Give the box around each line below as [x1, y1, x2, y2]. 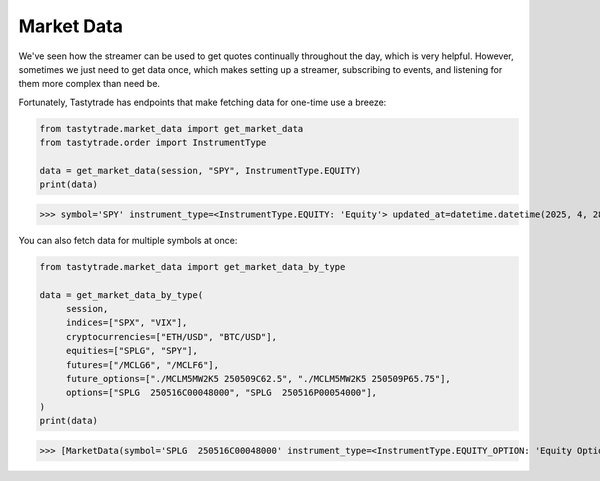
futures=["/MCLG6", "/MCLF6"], [65, 359, 220, 370]
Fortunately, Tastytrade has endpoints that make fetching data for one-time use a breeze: [18, 96, 387, 108]
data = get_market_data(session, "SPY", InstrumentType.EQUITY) [39, 165, 362, 176]
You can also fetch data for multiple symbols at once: [18, 234, 238, 246]
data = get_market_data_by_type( [39, 289, 204, 300]
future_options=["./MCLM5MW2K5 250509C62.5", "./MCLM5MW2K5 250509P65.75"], [65, 373, 452, 384]
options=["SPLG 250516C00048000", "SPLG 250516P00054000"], [65, 387, 378, 399]
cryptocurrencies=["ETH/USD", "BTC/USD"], [65, 331, 277, 342]
